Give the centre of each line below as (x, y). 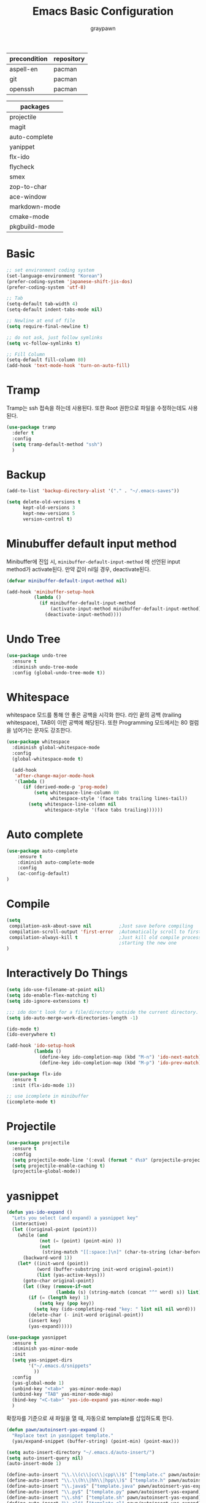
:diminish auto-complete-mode (56, 862)
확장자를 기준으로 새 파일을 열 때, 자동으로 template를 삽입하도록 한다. (90, 1418)
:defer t (23, 433)
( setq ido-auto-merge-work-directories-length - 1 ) (72, 1018)
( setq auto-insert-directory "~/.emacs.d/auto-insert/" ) (81, 1452)
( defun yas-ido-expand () (39, 1212)
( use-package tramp (31, 427)
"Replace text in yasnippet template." (63, 1436)
